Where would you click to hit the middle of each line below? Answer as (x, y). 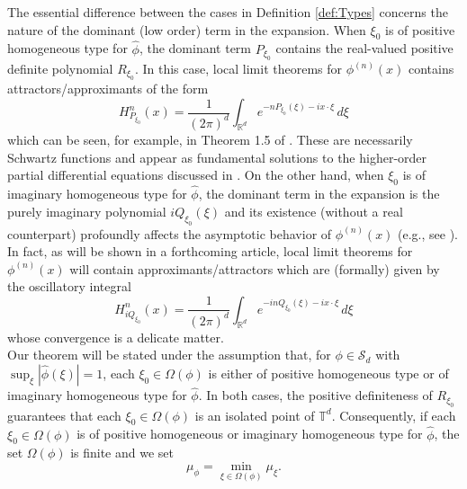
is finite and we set (122, 453)
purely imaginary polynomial (87, 211)
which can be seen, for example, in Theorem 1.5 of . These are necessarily (210, 139)
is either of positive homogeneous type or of (328, 373)
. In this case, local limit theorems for (238, 69)
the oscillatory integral (69, 286)
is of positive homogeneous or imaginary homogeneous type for (250, 434)
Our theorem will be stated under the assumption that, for (169, 355)
